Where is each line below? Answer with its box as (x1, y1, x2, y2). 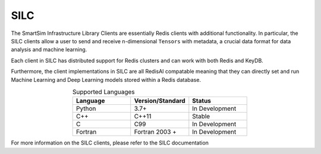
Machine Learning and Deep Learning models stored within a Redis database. (11, 76, 202, 83)
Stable (192, 113, 210, 121)
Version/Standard (134, 97, 185, 105)
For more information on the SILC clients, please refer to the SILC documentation (11, 139, 209, 146)
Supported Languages (72, 88, 135, 96)
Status (192, 97, 211, 105)
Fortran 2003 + (134, 128, 177, 136)
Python (75, 104, 96, 113)
